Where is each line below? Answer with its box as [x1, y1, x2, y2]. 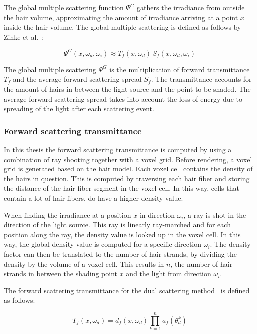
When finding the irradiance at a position [4, 209, 131, 220]
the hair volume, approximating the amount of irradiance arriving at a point [4, 12, 238, 22]
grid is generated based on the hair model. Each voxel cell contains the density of [4, 164, 253, 174]
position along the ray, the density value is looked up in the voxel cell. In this [4, 229, 241, 239]
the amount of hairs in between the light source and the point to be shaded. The [4, 84, 251, 94]
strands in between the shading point [4, 268, 118, 279]
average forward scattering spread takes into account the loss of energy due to [4, 93, 242, 104]
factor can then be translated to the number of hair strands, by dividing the [4, 249, 237, 259]
